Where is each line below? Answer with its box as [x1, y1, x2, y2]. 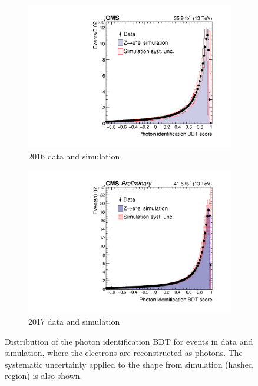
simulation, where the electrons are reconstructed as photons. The [5, 347, 243, 359]
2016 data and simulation [28, 149, 120, 162]
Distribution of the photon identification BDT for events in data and [5, 335, 253, 347]
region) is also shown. [5, 370, 82, 382]
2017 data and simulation [28, 315, 120, 327]
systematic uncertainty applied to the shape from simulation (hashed [5, 358, 253, 370]
